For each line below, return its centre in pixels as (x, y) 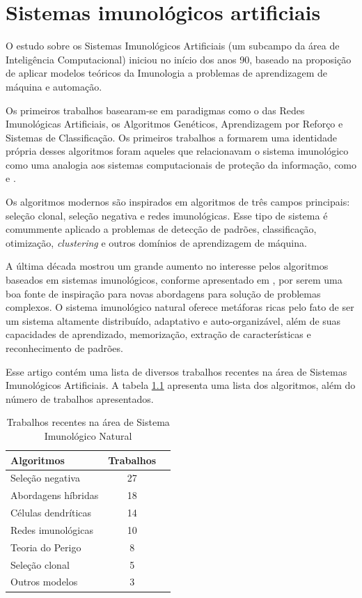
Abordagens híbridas (55, 495)
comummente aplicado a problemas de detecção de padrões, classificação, (161, 229)
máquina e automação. (54, 86)
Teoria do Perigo (46, 547)
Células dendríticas (51, 513)
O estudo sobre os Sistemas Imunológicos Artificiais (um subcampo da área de (173, 46)
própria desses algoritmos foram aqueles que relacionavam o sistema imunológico (177, 151)
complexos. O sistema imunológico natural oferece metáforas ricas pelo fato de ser (180, 307)
